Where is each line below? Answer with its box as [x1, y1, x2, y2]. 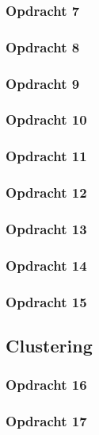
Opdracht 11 [6, 146, 87, 166]
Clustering [6, 333, 93, 357]
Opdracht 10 [6, 110, 87, 129]
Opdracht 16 [6, 375, 87, 395]
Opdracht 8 [6, 37, 80, 56]
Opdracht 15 [6, 291, 87, 311]
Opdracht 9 [6, 73, 80, 93]
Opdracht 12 [6, 183, 87, 202]
